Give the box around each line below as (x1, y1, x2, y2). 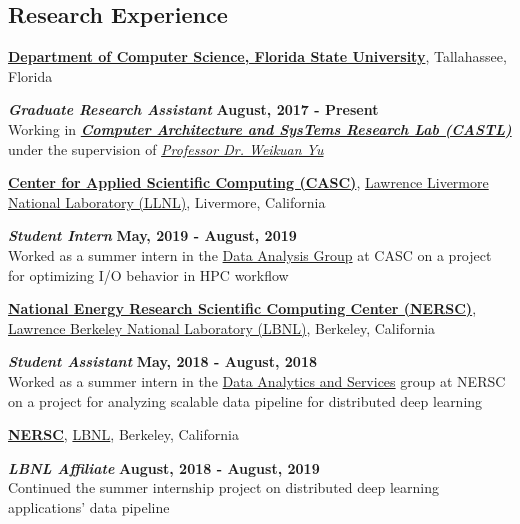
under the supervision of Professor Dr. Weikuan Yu (8, 138, 324, 159)
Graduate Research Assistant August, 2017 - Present (8, 99, 379, 120)
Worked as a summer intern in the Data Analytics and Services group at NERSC (8, 370, 506, 391)
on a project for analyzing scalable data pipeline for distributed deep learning (8, 390, 483, 411)
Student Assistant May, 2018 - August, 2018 (8, 351, 318, 372)
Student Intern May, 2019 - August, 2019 (8, 225, 297, 246)
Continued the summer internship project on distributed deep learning (8, 477, 439, 498)
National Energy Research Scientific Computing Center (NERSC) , (8, 298, 477, 319)
